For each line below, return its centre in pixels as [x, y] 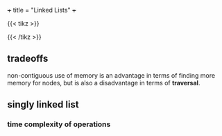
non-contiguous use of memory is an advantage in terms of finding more [111, 75]
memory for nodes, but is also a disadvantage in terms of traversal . [104, 83]
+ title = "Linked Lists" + [42, 10]
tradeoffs [28, 59]
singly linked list [43, 104]
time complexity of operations [59, 124]
